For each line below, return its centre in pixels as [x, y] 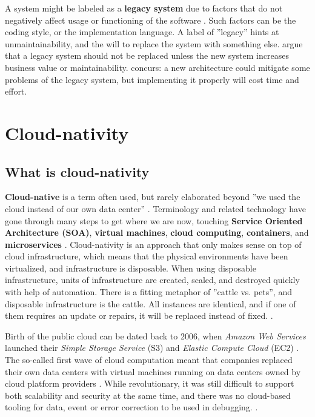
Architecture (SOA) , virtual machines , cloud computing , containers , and [157, 232]
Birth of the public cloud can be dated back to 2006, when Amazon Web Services [155, 335]
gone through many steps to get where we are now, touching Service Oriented [154, 220]
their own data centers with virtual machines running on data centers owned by [153, 371]
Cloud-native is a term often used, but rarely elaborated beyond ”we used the [153, 197]
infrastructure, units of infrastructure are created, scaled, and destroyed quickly [152, 280]
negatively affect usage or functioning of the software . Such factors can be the [151, 20]
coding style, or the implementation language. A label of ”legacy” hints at [142, 32]
